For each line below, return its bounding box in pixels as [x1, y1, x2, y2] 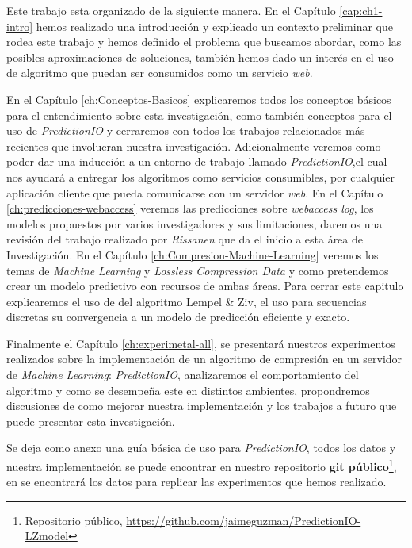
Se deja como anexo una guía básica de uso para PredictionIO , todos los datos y [6, 439, 396, 456]
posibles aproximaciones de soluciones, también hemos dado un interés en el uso [6, 48, 394, 65]
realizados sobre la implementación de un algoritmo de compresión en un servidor [6, 351, 402, 367]
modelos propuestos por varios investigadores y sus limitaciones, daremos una [6, 215, 383, 232]
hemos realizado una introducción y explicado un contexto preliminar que [36, 17, 393, 34]
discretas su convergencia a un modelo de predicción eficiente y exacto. [6, 308, 350, 325]
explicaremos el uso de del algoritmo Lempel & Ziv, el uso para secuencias [6, 293, 367, 309]
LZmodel [25, 527, 69, 544]
